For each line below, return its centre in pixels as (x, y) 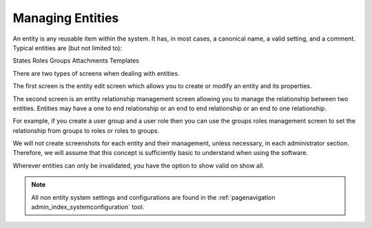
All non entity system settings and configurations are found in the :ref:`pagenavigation (153, 197)
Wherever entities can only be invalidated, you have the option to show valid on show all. (139, 165)
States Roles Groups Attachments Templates (76, 61)
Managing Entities (66, 18)
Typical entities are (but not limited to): (68, 48)
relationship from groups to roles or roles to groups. (86, 130)
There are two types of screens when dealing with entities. (96, 73)
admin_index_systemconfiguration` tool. (88, 207)
